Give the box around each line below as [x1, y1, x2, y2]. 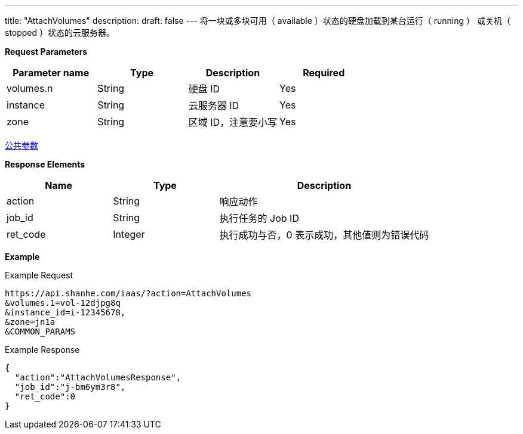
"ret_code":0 [14, 392, 76, 401]
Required [303, 67, 345, 79]
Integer [113, 228, 145, 240]
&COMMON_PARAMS [5, 327, 76, 336]
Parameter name [13, 67, 90, 79]
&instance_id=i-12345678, [5, 308, 126, 317]
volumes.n [7, 82, 53, 94]
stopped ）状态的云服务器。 [5, 27, 115, 38]
